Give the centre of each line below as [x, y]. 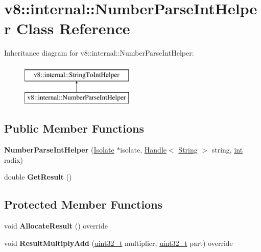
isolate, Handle [144, 150]
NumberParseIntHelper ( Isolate [59, 150]
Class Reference [73, 28]
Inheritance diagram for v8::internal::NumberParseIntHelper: [99, 53]
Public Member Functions [74, 128]
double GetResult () [38, 177]
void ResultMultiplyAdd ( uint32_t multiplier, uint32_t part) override [118, 243]
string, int [227, 150]
